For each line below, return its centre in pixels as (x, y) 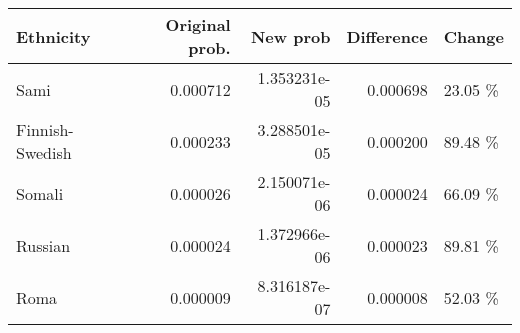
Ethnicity (53, 36)
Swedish (44, 152)
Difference (387, 36)
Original (198, 24)
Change (473, 36)
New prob (290, 36)
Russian (43, 245)
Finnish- (45, 129)
